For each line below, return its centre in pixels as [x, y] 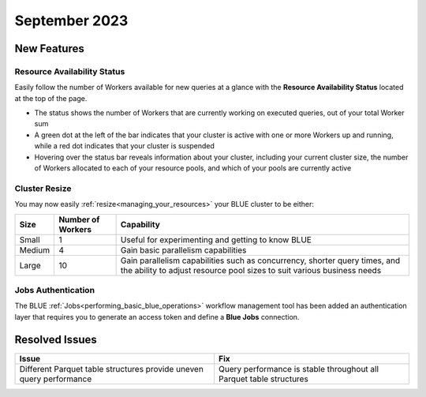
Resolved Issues [56, 339]
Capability [140, 224]
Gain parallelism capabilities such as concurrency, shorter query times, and [260, 260]
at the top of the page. [51, 98]
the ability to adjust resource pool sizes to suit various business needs [251, 270]
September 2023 [71, 21]
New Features [49, 49]
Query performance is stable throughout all [298, 369]
